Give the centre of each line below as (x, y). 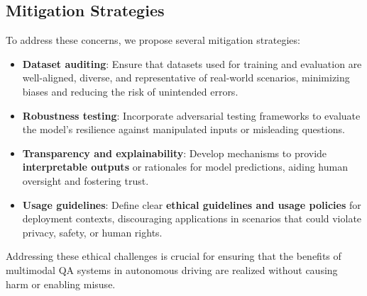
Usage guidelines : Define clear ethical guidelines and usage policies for (192, 204)
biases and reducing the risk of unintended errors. (130, 91)
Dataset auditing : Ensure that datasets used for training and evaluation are (192, 63)
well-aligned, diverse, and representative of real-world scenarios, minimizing (186, 78)
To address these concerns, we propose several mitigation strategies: (153, 40)
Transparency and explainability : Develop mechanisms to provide (175, 153)
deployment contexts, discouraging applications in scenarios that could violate (192, 218)
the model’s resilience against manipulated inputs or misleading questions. (183, 129)
